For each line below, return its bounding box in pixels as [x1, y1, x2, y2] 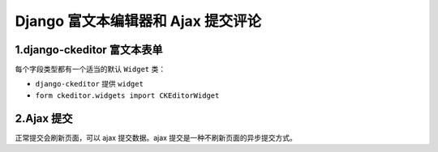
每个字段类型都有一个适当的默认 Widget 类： [15, 65, 166, 74]
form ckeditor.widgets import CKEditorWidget [35, 91, 220, 100]
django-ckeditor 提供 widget [35, 79, 144, 89]
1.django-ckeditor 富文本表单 [15, 43, 163, 57]
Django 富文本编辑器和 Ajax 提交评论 [15, 12, 262, 30]
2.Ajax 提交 [15, 112, 73, 125]
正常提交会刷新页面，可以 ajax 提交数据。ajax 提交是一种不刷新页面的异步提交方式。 [15, 133, 298, 142]
